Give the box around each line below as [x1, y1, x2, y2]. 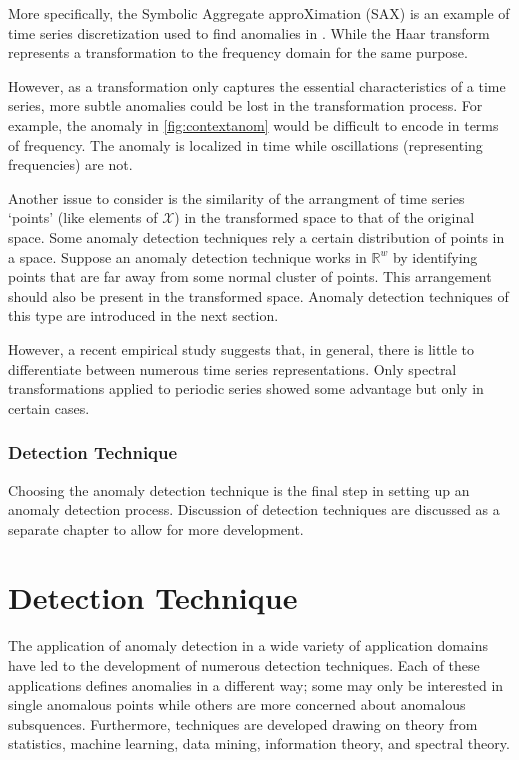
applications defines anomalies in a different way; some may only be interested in [8, 674, 504, 695]
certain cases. [8, 397, 90, 418]
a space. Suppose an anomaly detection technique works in [8, 246, 367, 267]
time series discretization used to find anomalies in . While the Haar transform [8, 22, 490, 43]
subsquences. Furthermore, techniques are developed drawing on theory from [8, 713, 478, 734]
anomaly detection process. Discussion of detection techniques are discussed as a [8, 499, 500, 520]
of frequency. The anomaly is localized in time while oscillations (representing [8, 134, 483, 155]
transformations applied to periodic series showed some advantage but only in [8, 378, 484, 399]
